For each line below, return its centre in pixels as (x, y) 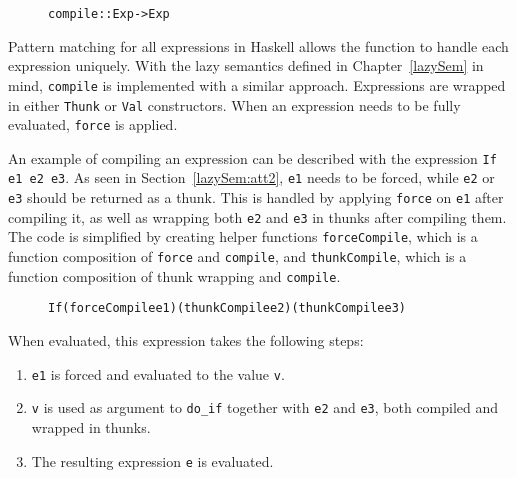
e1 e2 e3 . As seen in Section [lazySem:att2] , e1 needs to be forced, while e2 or (251, 177)
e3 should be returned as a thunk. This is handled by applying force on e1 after (256, 197)
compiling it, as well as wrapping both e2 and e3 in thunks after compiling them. (257, 216)
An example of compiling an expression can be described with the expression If (252, 157)
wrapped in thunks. (91, 426)
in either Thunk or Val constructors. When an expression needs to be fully (234, 104)
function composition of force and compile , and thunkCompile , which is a (237, 256)
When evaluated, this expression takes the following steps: (186, 340)
